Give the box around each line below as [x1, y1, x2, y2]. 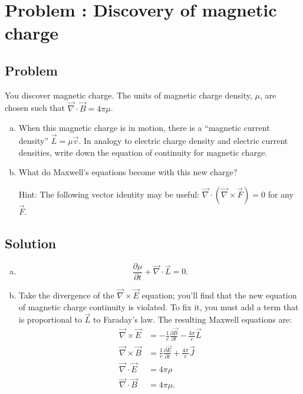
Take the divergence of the [18, 289, 114, 301]
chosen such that [5, 101, 65, 114]
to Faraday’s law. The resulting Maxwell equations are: [93, 313, 292, 326]
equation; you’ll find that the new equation [141, 289, 297, 301]
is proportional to [18, 313, 82, 326]
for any [268, 188, 294, 200]
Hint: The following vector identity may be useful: [18, 188, 199, 200]
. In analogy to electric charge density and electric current [78, 134, 288, 146]
